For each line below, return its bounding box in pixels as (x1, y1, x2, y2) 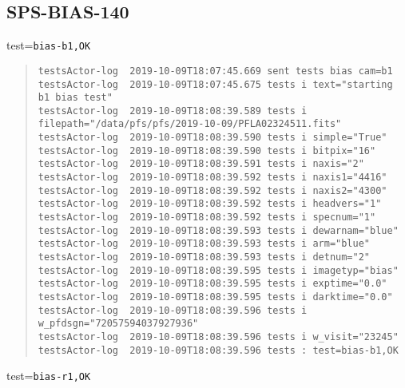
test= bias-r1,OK (6, 367, 91, 384)
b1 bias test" (38, 92, 113, 104)
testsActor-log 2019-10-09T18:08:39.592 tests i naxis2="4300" (38, 184, 387, 196)
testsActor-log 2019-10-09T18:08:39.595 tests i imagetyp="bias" (38, 264, 399, 276)
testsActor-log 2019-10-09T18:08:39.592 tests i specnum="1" (38, 212, 376, 224)
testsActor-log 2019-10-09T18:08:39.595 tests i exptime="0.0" (38, 278, 387, 290)
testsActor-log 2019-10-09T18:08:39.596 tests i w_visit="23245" (38, 331, 399, 342)
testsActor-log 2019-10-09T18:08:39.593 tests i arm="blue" (38, 238, 371, 250)
